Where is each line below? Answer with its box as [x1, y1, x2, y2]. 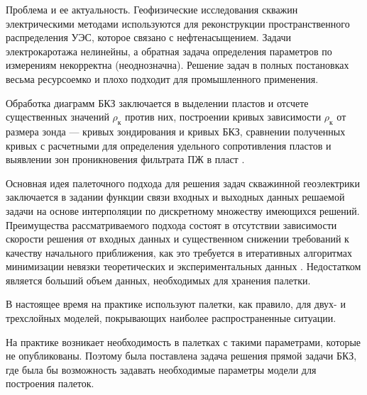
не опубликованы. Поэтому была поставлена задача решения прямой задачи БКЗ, [6, 348, 357, 363]
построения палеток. [6, 376, 94, 391]
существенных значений [6, 109, 109, 124]
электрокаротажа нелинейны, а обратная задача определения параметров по [6, 43, 332, 58]
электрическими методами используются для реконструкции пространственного [6, 16, 350, 30]
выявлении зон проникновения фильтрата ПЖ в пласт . [6, 152, 245, 167]
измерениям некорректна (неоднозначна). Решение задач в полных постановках [6, 57, 349, 72]
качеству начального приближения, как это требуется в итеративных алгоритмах [6, 245, 352, 260]
